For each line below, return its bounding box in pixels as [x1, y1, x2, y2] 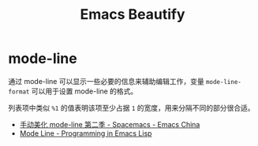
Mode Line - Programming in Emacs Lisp [19, 128, 152, 138]
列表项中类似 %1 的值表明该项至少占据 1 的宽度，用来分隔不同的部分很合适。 [8, 103, 255, 112]
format [8, 88, 30, 96]
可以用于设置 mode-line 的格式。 [31, 86, 138, 96]
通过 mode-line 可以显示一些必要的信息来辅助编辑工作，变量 [8, 76, 204, 86]
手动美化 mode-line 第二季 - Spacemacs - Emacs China [19, 119, 200, 129]
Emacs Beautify [80, 5, 185, 24]
